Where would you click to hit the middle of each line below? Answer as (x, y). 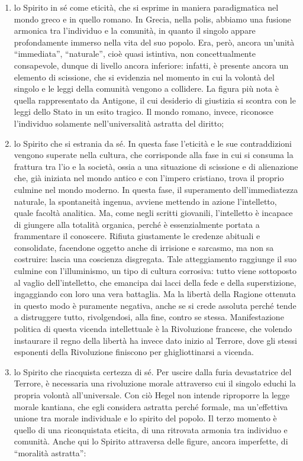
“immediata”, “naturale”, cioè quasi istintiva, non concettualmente (135, 54)
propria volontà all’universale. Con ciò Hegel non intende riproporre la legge (152, 395)
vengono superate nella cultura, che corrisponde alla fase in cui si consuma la (154, 155)
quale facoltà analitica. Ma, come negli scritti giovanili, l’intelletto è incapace (153, 213)
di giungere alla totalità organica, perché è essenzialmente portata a (137, 224)
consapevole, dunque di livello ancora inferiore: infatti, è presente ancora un (151, 65)
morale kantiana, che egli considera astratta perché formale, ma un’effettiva (151, 406)
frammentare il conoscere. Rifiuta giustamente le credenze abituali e (137, 236)
